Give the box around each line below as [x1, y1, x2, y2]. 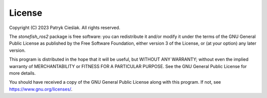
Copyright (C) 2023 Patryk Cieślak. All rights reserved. [9, 25, 121, 31]
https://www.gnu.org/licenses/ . [9, 86, 73, 92]
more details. [9, 70, 36, 76]
